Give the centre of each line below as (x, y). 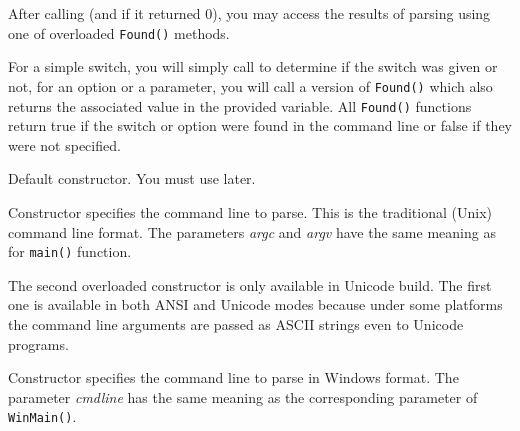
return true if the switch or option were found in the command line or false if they (260, 125)
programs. (38, 343)
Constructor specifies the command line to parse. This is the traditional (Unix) (250, 211)
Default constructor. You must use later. (132, 178)
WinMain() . (42, 416)
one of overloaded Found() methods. (119, 32)
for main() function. (70, 251)
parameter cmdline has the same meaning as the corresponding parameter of (243, 396)
